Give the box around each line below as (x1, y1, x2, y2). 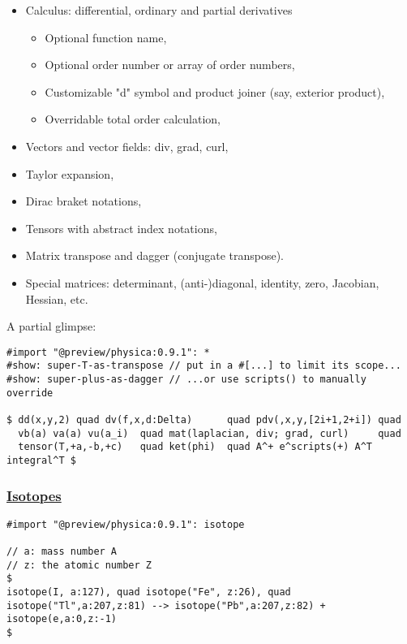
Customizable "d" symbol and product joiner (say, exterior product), (45, 83, 385, 100)
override (6, 387, 54, 399)
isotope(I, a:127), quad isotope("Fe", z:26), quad (6, 586, 291, 599)
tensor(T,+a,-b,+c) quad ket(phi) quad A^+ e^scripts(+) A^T (18, 441, 373, 453)
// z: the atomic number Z (6, 559, 152, 571)
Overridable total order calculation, (45, 110, 221, 128)
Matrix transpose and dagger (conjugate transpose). (25, 247, 285, 264)
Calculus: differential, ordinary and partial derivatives (25, 2, 293, 18)
